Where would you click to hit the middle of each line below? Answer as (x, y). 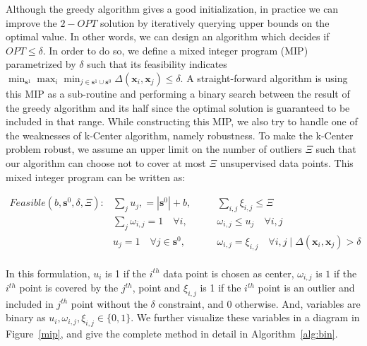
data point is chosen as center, (229, 273)
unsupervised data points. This (287, 162)
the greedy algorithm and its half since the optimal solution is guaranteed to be (178, 107)
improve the (31, 22)
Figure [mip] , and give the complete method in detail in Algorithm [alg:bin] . (172, 334)
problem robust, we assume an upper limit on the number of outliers (154, 149)
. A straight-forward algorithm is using (264, 77)
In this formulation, (48, 273)
